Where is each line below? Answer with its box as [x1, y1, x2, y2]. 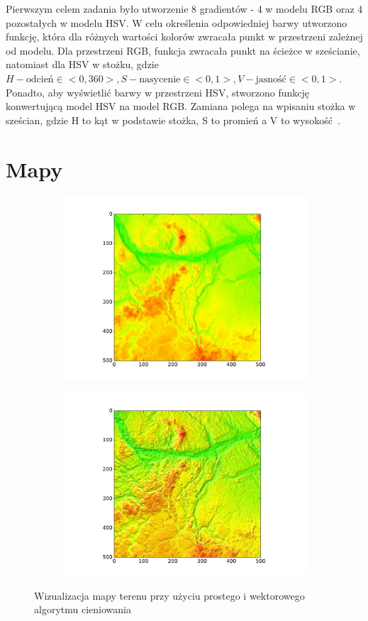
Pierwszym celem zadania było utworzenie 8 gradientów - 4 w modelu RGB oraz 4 [6, 1, 363, 16]
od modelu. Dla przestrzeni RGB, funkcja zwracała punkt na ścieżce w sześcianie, [6, 43, 360, 57]
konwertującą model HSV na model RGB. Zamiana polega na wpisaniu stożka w [6, 99, 356, 114]
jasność [255, 74, 286, 84]
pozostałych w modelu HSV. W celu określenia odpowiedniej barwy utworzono [6, 15, 347, 30]
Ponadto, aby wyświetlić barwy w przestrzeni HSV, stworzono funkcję [6, 84, 309, 99]
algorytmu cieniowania [34, 602, 131, 617]
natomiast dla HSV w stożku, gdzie [6, 57, 159, 72]
